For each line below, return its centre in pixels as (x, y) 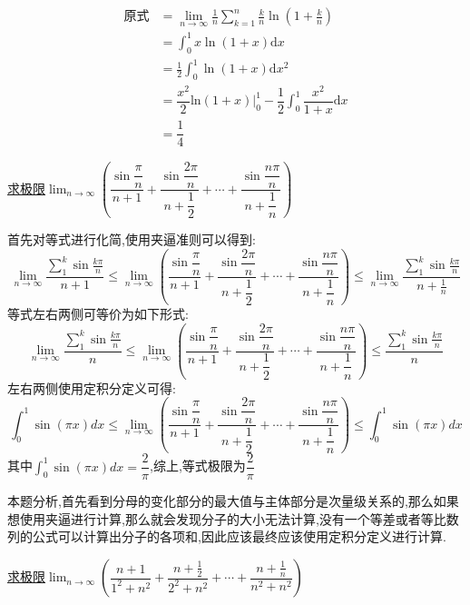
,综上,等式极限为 (198, 466)
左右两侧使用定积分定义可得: (92, 387)
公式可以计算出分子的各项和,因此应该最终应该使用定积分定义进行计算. (239, 536)
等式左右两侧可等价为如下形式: (98, 313)
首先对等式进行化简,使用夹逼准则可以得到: (132, 239)
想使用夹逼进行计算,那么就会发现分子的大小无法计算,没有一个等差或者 (214, 518)
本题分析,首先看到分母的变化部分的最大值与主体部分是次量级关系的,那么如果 (233, 501)
